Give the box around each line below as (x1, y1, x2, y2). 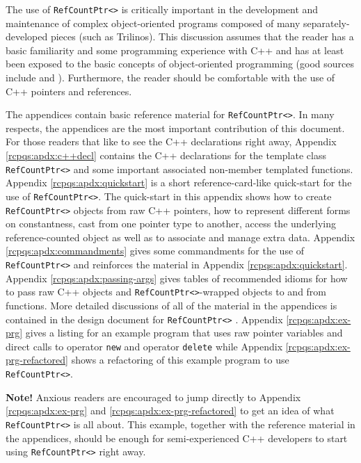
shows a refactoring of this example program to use (71, 352, 289, 367)
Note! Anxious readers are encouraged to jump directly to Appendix (6, 389, 301, 404)
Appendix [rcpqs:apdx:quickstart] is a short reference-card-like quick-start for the (6, 175, 352, 190)
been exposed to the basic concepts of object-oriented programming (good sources (6, 56, 355, 71)
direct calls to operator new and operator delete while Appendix (6, 339, 283, 353)
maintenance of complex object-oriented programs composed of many (6, 15, 300, 30)
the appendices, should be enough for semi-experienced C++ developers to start (6, 430, 348, 445)
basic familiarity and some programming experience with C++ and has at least (6, 42, 344, 57)
